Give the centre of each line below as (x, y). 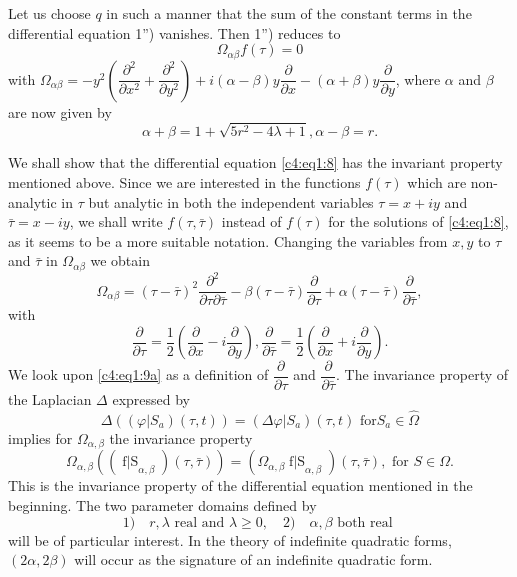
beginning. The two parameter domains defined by (162, 504)
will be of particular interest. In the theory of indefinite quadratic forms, (230, 539)
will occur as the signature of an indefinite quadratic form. (253, 559)
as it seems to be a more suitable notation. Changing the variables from (228, 240)
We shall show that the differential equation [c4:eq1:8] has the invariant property (255, 162)
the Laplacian (50, 399)
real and (199, 522)
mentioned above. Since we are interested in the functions (184, 182)
